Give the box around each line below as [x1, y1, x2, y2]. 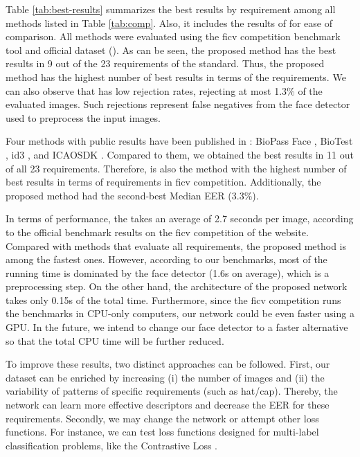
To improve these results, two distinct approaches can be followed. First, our [6, 357, 330, 371]
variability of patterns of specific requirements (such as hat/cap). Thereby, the [6, 384, 338, 398]
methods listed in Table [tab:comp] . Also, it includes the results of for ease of [6, 15, 332, 30]
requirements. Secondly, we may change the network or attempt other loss [6, 411, 319, 425]
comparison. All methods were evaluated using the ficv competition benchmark [6, 29, 341, 44]
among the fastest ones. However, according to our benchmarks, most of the [6, 252, 327, 267]
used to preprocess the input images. [6, 110, 161, 125]
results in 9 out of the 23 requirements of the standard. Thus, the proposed [6, 56, 325, 71]
